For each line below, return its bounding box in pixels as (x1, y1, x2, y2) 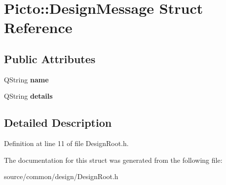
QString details (4, 91, 53, 101)
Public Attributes (4, 51, 96, 66)
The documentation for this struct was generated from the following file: (4, 154, 223, 165)
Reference (4, 17, 73, 37)
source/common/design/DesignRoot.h (4, 171, 118, 182)
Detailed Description (4, 115, 112, 130)
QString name (4, 74, 49, 84)
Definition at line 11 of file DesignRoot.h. (4, 138, 129, 148)
